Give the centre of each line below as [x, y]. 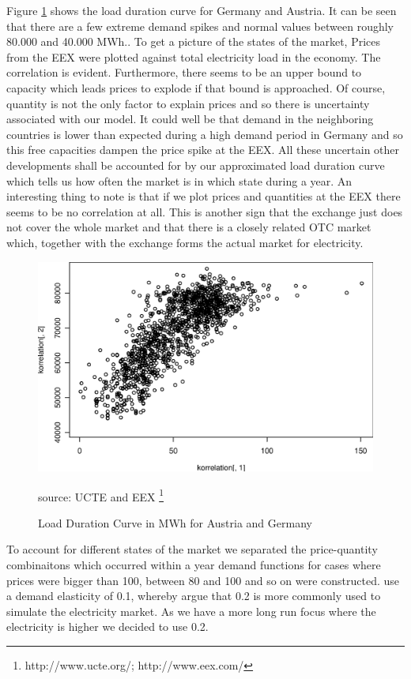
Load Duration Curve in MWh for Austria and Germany [175, 522]
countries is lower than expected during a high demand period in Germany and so [205, 134]
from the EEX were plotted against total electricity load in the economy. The [194, 56]
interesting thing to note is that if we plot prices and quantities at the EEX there [204, 196]
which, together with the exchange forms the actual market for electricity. [185, 242]
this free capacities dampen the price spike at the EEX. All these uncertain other [203, 150]
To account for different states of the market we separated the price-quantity [192, 549]
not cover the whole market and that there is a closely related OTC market [189, 227]
